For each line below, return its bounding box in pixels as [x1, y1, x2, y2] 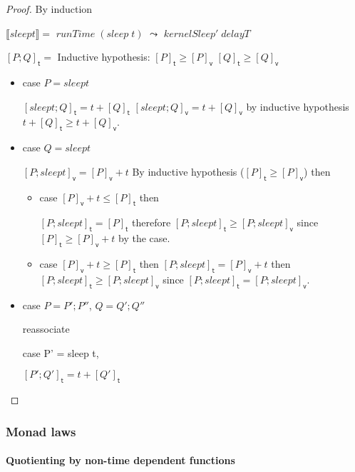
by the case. [118, 231, 170, 246]
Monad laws [6, 422, 76, 440]
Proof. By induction [6, 1, 93, 16]
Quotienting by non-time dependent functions [6, 453, 235, 468]
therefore [132, 215, 171, 230]
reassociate [22, 321, 70, 336]
